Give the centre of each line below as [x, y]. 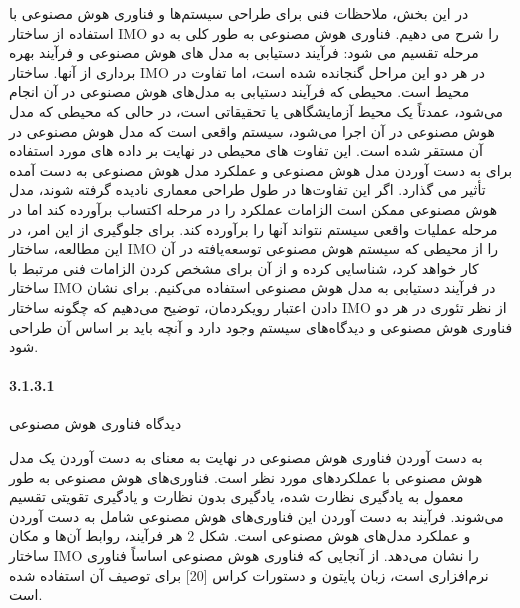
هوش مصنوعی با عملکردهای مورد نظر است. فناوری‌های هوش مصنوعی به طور [246, 476]
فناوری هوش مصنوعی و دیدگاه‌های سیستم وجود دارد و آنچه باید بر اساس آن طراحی [261, 326]
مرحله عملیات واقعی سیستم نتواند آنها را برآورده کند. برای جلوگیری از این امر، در [253, 228]
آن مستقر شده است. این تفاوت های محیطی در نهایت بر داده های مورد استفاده [246, 150]
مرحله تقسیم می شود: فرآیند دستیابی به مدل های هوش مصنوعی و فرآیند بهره [244, 52]
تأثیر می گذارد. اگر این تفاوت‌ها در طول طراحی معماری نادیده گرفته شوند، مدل [247, 189]
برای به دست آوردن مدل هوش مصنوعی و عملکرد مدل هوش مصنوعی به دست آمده [261, 169]
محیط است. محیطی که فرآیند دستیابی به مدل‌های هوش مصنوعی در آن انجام [239, 91]
